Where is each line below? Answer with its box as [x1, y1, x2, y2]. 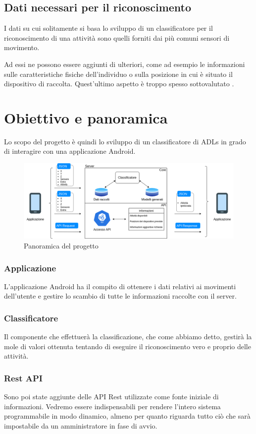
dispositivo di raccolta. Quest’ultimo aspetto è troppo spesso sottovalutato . [4, 78, 234, 89]
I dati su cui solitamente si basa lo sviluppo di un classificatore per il [4, 23, 213, 33]
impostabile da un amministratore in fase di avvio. [4, 421, 157, 431]
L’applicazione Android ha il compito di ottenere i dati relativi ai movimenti [4, 281, 236, 291]
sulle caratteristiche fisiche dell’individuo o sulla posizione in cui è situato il [4, 68, 233, 79]
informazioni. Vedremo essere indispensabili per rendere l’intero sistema [4, 401, 221, 411]
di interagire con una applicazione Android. [4, 146, 136, 156]
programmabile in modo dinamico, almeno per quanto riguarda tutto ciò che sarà [4, 411, 251, 421]
